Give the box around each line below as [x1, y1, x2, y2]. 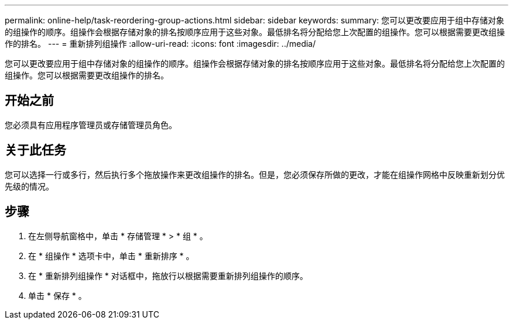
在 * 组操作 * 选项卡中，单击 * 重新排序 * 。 [28, 250, 194, 261]
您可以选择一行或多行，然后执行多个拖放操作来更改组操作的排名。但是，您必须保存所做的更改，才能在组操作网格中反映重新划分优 [5, 169, 505, 180]
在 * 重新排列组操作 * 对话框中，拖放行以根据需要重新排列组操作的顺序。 [28, 270, 308, 281]
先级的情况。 [5, 181, 54, 191]
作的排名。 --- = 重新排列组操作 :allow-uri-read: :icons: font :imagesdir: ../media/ [5, 39, 316, 49]
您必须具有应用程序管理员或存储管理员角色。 [5, 119, 177, 130]
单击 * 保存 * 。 [28, 290, 87, 301]
